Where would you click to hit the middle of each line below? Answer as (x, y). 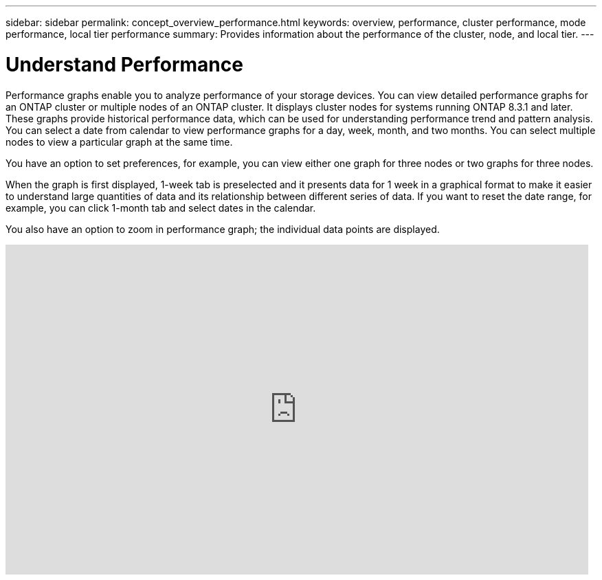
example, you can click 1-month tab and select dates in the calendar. (161, 208)
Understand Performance (124, 64)
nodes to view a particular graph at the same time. (119, 142)
